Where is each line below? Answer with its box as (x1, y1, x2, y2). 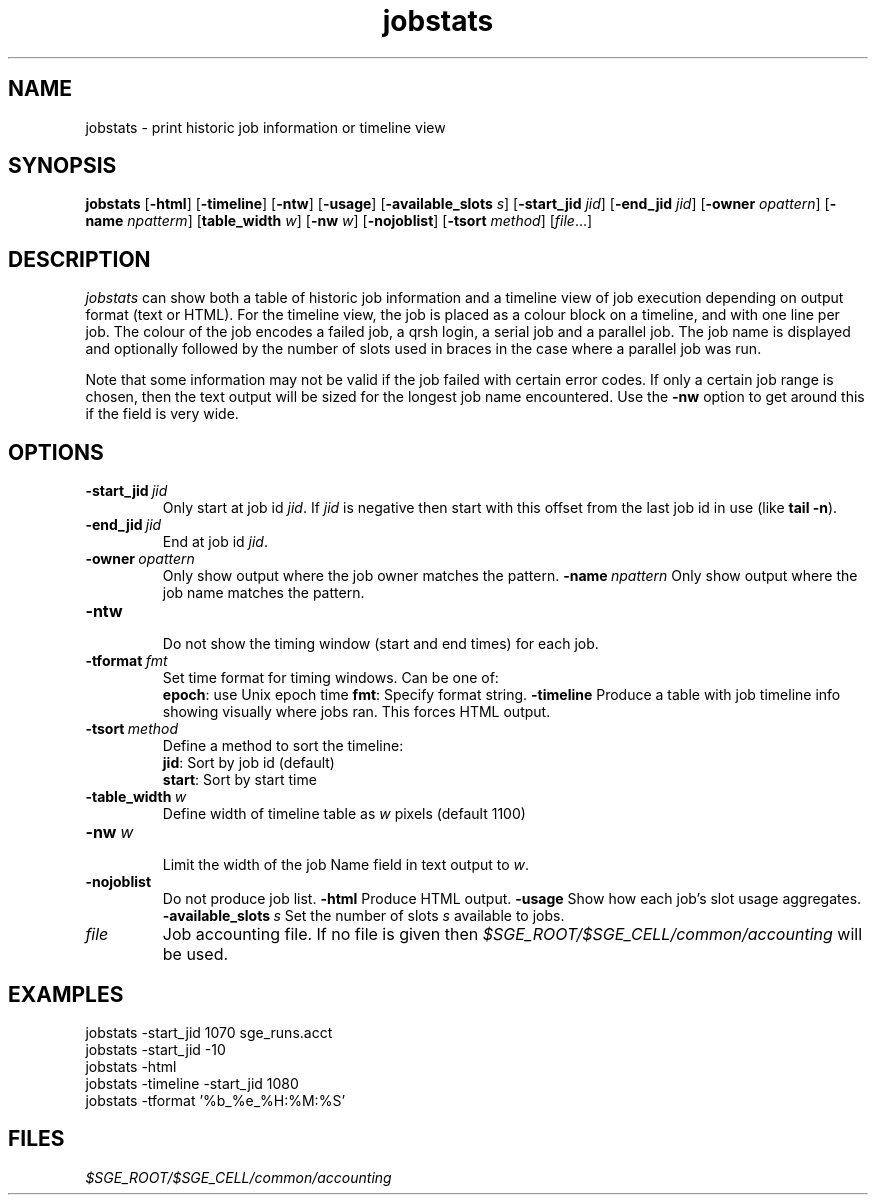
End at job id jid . (162, 533, 268, 551)
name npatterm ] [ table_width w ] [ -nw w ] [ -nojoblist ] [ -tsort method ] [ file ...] (85, 212, 593, 230)
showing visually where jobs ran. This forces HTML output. (162, 703, 551, 721)
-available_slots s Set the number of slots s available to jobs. (162, 907, 565, 925)
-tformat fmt (85, 652, 168, 670)
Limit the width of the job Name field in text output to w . (162, 856, 530, 874)
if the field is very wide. (85, 405, 239, 423)
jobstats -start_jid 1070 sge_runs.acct (85, 1023, 333, 1041)
